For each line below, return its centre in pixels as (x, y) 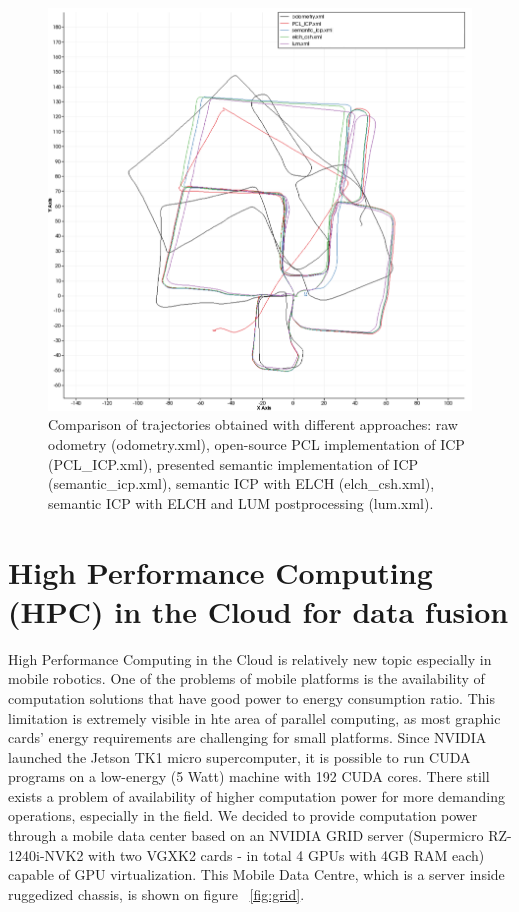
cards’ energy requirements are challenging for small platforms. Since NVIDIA (247, 737)
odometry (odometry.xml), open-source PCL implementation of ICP (256, 444)
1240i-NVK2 (46, 854)
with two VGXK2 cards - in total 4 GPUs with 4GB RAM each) (286, 854)
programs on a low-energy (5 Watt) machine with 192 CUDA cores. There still (249, 776)
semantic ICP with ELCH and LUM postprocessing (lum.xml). (241, 502)
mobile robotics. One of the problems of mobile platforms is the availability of (246, 678)
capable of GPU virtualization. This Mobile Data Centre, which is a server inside (256, 874)
